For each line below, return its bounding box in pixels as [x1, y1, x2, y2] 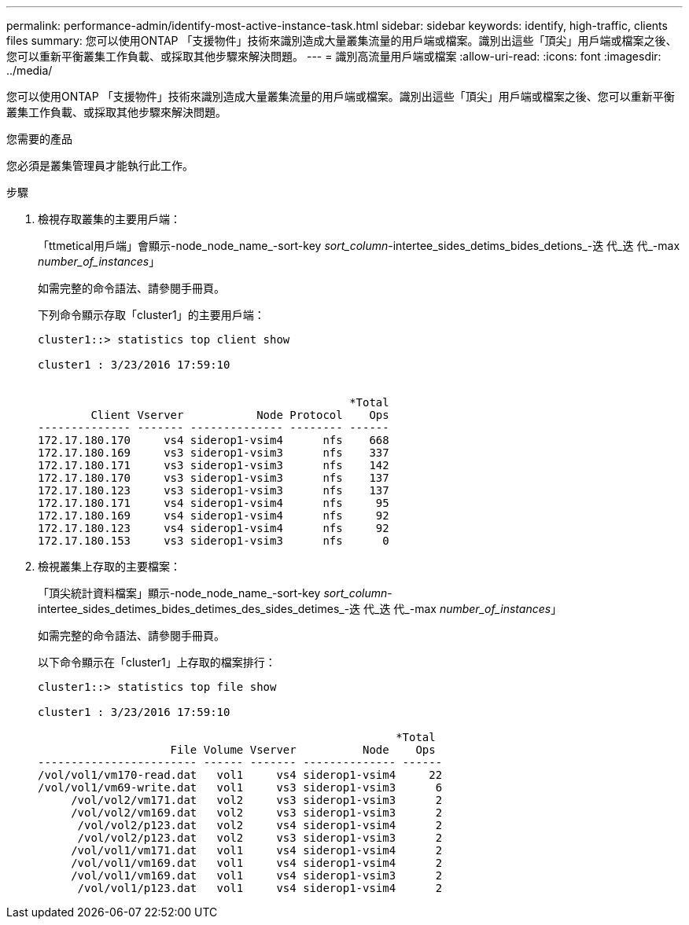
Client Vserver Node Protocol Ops [90, 409, 389, 421]
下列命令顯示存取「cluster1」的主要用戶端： [38, 308, 265, 321]
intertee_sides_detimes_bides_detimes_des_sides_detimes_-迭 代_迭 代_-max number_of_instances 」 [38, 602, 562, 615]
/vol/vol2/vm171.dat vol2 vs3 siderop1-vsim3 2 [71, 794, 443, 806]
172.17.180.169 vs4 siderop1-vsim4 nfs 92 [38, 509, 389, 522]
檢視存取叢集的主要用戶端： [38, 212, 181, 226]
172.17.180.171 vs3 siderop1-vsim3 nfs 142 [38, 459, 389, 472]
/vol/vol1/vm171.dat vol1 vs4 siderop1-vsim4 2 [71, 844, 443, 857]
